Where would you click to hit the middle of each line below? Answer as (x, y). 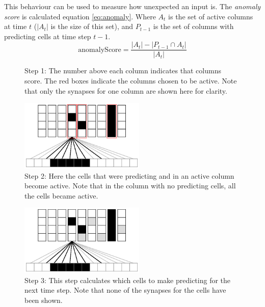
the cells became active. (61, 195)
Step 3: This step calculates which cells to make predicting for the (128, 280)
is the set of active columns (211, 16)
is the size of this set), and (92, 26)
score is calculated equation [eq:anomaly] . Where (80, 16)
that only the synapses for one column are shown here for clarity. (126, 90)
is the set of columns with (193, 26)
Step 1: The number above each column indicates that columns (123, 71)
